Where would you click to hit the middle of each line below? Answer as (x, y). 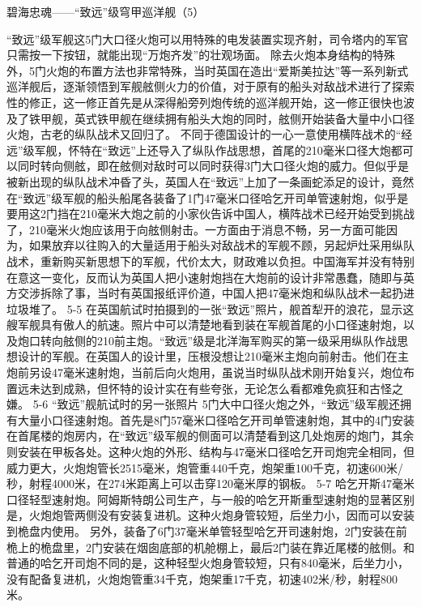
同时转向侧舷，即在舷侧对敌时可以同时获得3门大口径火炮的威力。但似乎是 (213, 166)
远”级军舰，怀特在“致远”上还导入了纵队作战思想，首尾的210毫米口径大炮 (199, 150)
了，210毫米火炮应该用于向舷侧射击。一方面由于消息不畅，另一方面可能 (196, 229)
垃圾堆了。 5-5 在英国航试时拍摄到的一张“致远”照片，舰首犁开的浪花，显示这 (210, 308)
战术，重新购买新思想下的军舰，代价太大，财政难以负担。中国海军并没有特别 (210, 261)
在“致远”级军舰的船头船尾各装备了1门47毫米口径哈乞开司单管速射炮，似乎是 (208, 197)
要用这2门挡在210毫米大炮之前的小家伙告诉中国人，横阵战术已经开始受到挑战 (210, 214)
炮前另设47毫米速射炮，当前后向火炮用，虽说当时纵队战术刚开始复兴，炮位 (205, 372)
